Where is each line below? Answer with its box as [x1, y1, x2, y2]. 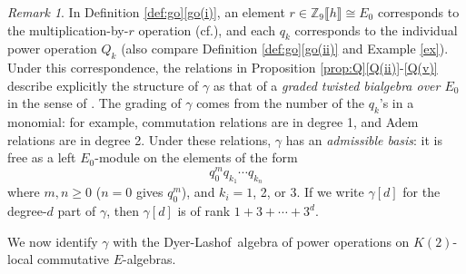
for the [402, 182, 441, 201]
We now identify [7, 231, 98, 250]
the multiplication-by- [7, 20, 129, 39]
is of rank [177, 201, 231, 220]
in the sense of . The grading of [7, 93, 182, 113]
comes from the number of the [196, 93, 364, 113]
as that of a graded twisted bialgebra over [213, 75, 441, 94]
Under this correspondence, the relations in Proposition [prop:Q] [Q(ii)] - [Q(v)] [7, 58, 438, 77]
